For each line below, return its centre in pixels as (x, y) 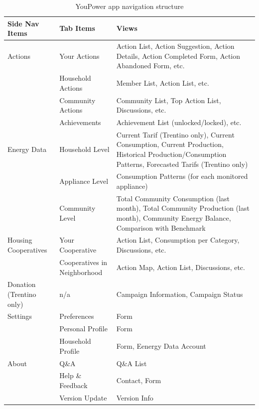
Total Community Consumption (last (173, 198)
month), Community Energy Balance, (174, 218)
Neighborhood (81, 272)
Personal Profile (83, 329)
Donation (22, 284)
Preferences (77, 316)
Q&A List (131, 363)
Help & (70, 375)
